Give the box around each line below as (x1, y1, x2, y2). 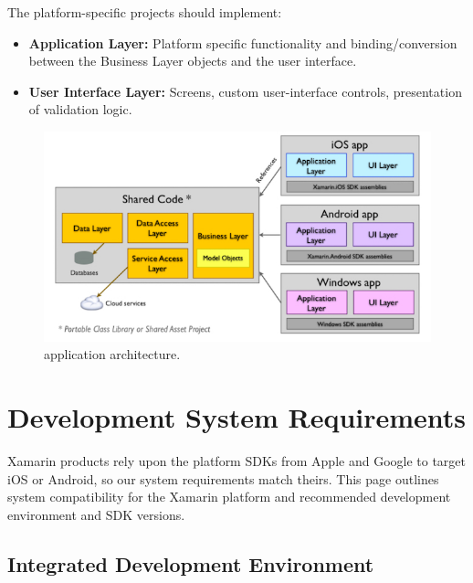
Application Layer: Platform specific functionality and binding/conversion (28, 33, 457, 52)
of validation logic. (28, 100, 132, 119)
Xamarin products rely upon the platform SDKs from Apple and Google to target (7, 451, 467, 471)
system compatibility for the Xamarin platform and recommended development (7, 487, 451, 506)
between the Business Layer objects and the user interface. (28, 51, 357, 70)
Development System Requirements (7, 398, 467, 436)
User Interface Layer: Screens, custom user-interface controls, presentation (28, 81, 462, 101)
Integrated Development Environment (7, 549, 374, 578)
